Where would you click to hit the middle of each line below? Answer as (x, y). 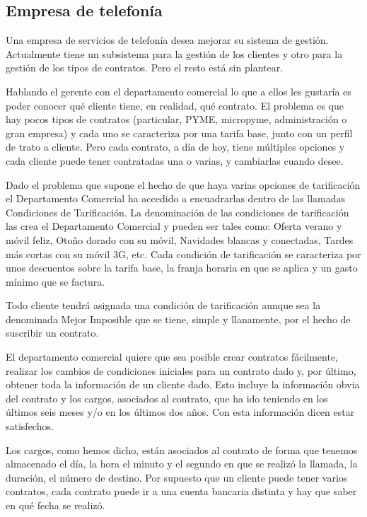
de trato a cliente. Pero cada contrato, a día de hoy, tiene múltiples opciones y (175, 147)
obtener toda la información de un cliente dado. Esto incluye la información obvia (183, 384)
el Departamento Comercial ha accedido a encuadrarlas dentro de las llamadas (176, 198)
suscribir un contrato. (52, 333)
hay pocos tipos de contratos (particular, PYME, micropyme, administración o (176, 119)
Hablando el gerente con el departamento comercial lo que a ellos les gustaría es (179, 91)
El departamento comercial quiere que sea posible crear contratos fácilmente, (172, 357)
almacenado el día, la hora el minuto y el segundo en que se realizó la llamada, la (182, 464)
